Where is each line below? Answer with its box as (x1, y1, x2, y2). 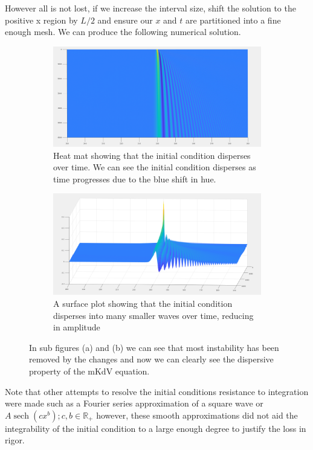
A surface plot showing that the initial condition (53, 297, 233, 309)
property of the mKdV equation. (29, 364, 150, 377)
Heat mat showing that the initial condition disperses (53, 149, 251, 161)
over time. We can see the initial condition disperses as (53, 161, 256, 173)
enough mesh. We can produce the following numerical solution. (5, 25, 241, 38)
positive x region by (5, 13, 78, 26)
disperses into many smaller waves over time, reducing (53, 309, 254, 321)
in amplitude (53, 321, 100, 333)
